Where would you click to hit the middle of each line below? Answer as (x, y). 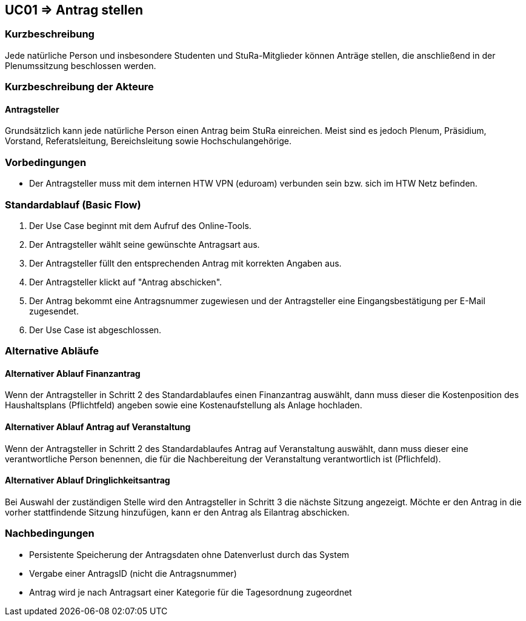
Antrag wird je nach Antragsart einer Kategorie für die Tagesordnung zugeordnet (191, 592)
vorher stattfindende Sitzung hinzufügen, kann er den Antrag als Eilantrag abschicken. (177, 512)
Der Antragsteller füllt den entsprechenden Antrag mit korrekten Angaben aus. (185, 263)
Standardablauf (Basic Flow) (73, 204)
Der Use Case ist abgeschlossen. (95, 330)
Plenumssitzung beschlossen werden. (81, 65)
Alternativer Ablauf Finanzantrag (73, 373)
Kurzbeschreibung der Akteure (79, 87)
